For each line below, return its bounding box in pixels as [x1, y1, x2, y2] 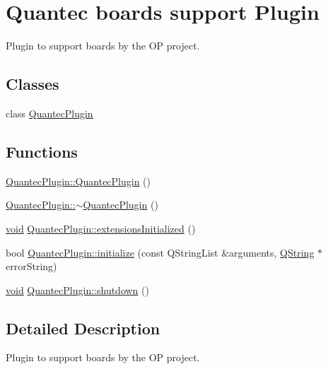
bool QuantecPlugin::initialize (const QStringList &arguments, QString [6, 245, 315, 259]
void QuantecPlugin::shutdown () [6, 282, 149, 297]
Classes [6, 73, 59, 95]
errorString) [6, 259, 57, 274]
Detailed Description [6, 317, 160, 339]
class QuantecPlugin [6, 105, 93, 120]
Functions [6, 140, 78, 162]
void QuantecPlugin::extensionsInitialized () [6, 221, 196, 235]
